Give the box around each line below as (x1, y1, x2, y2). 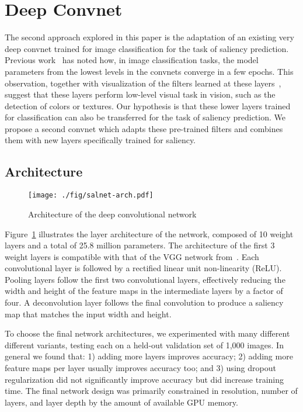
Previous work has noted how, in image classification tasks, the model (5, 54, 259, 66)
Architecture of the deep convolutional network (28, 207, 197, 220)
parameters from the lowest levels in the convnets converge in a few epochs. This (5, 65, 294, 77)
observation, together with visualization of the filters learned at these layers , (5, 77, 281, 89)
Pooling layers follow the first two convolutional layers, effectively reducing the (5, 273, 285, 285)
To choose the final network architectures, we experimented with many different (5, 327, 290, 340)
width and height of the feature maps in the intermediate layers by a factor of (5, 285, 283, 297)
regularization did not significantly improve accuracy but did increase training (5, 373, 284, 385)
